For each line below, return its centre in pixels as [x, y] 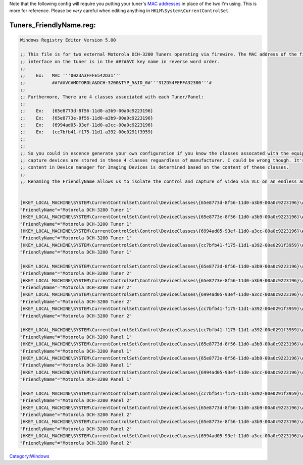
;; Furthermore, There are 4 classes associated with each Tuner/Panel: [112, 97]
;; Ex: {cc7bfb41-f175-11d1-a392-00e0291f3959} [87, 132]
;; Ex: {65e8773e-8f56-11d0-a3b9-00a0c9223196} [87, 118]
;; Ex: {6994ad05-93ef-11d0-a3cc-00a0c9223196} [87, 125]
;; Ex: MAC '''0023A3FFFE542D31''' [70, 75]
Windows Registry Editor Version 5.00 [68, 40]
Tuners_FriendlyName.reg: [53, 25]
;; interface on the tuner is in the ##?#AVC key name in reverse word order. [120, 61]
